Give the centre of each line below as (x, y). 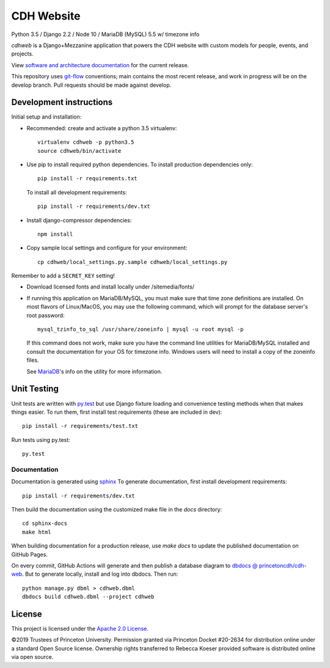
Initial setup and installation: (46, 117)
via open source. (32, 657)
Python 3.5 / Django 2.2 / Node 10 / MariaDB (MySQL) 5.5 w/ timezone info (105, 34)
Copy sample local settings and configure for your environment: (107, 248)
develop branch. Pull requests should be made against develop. (91, 85)
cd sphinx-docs (45, 523)
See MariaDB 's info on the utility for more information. (94, 371)
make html (37, 532)
